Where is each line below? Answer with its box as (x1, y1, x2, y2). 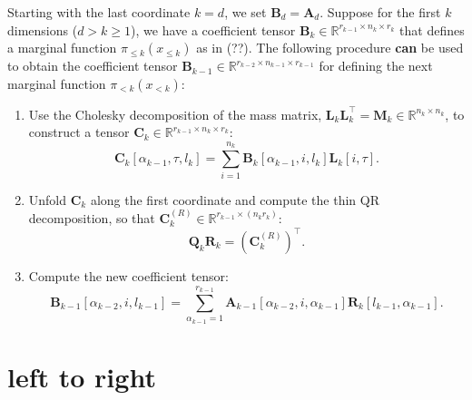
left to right (7, 357, 156, 395)
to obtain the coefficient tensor (7, 56, 178, 75)
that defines (399, 20, 465, 39)
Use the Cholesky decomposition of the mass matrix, (28, 104, 322, 123)
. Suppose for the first (320, 3, 441, 21)
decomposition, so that (28, 208, 155, 227)
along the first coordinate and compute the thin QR (90, 190, 379, 209)
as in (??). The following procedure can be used (196, 38, 464, 57)
